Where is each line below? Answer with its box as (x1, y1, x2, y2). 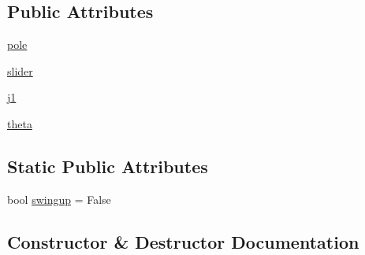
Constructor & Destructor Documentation (7, 229, 359, 253)
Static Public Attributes (7, 153, 208, 178)
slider (7, 62, 33, 79)
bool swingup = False (7, 190, 111, 207)
